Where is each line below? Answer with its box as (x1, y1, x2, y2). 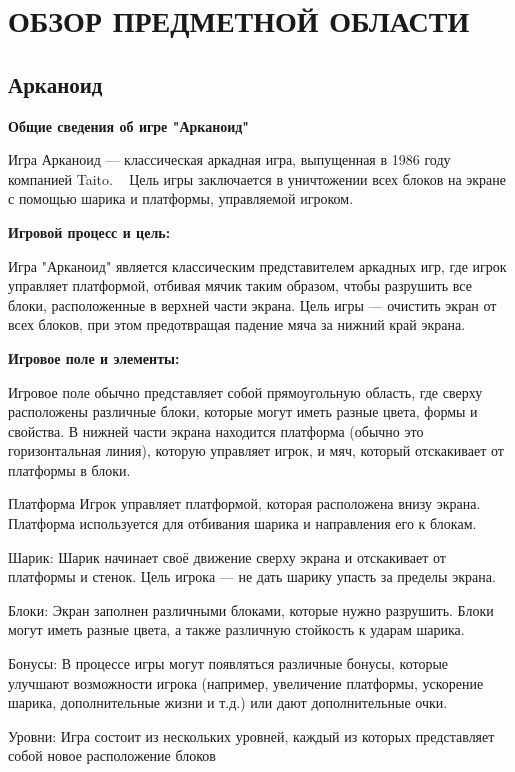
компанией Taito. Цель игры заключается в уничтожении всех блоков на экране (8, 168, 506, 189)
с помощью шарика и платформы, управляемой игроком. (8, 188, 354, 209)
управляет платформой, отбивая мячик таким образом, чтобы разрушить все (8, 275, 472, 296)
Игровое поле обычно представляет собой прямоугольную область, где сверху (8, 381, 483, 402)
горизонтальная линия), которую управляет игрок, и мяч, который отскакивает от (8, 440, 504, 461)
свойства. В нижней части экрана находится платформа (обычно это (8, 420, 424, 441)
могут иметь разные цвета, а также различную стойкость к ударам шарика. (8, 619, 465, 640)
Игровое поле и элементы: (8, 347, 180, 368)
